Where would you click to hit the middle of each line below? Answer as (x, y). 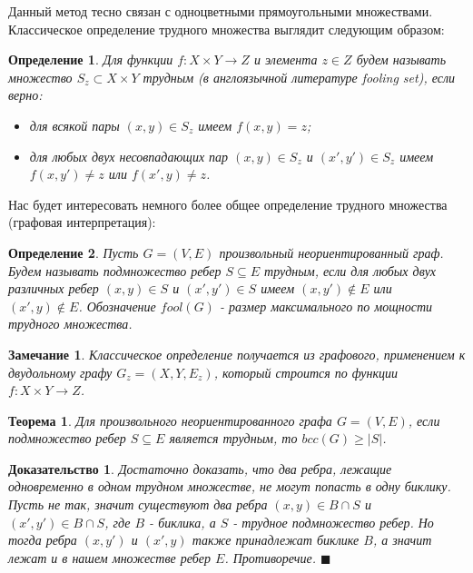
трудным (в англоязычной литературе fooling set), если (299, 77)
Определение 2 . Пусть (74, 252)
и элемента (286, 59)
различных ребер (54, 288)
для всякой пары (74, 125)
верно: (25, 95)
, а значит (402, 540)
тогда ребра (43, 540)
